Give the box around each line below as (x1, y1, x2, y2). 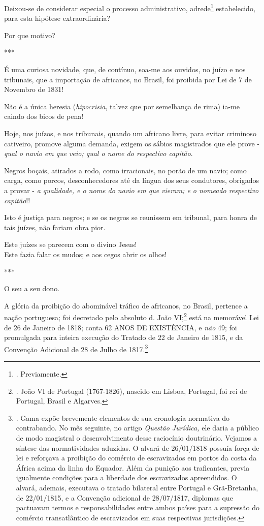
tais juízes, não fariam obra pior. (4, 222, 106, 232)
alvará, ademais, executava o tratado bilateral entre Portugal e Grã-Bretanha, (16, 482, 258, 492)
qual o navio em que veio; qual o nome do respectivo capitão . (4, 148, 193, 159)
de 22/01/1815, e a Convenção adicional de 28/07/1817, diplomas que (16, 492, 233, 503)
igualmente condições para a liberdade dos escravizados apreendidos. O (16, 472, 237, 483)
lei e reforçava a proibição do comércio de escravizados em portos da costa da (16, 452, 257, 463)
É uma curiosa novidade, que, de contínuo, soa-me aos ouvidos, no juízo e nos (4, 64, 246, 75)
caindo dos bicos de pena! (4, 111, 84, 121)
